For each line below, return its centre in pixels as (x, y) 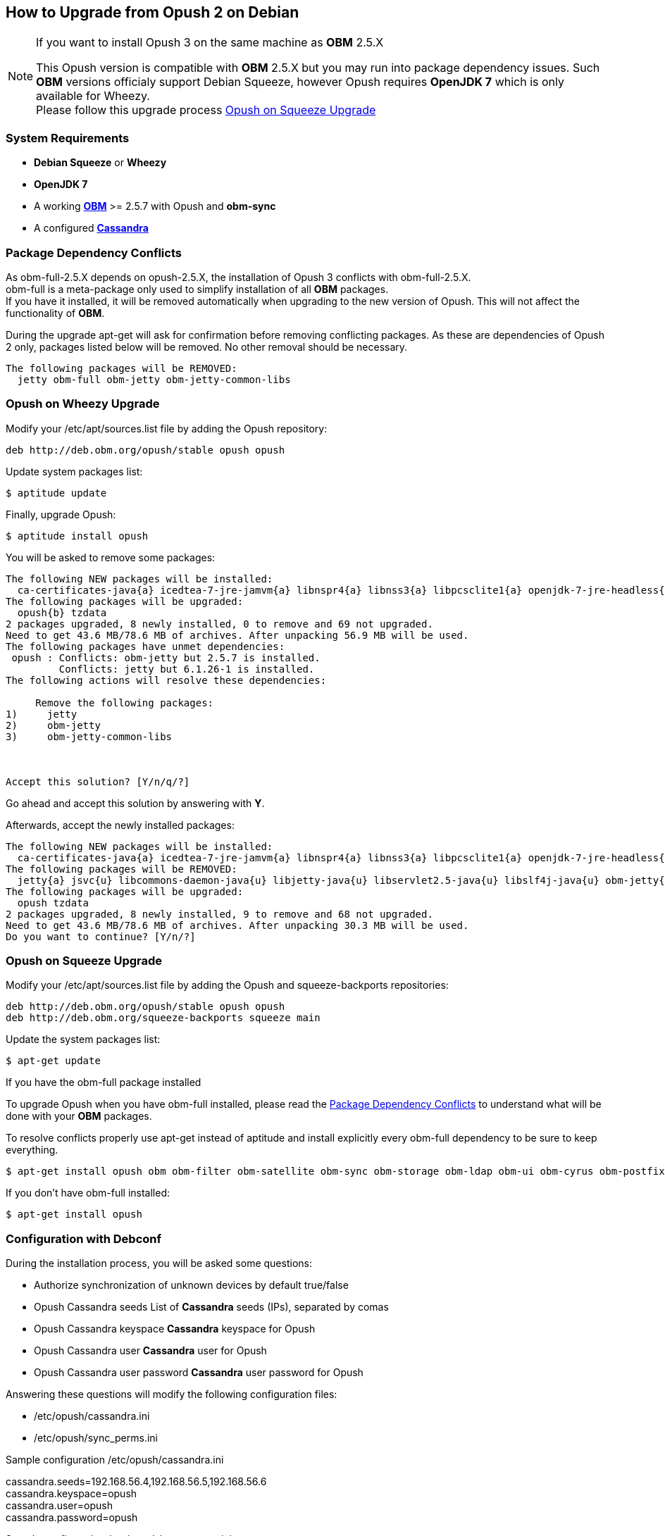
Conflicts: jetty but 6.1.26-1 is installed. (187, 669)
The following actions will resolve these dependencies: (166, 680)
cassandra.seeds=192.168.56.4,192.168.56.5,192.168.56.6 (136, 1482)
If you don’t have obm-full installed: (88, 1193)
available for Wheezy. (93, 96)
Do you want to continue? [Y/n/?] (101, 936)
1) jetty (42, 714)
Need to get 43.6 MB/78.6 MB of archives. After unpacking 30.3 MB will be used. (237, 925)
